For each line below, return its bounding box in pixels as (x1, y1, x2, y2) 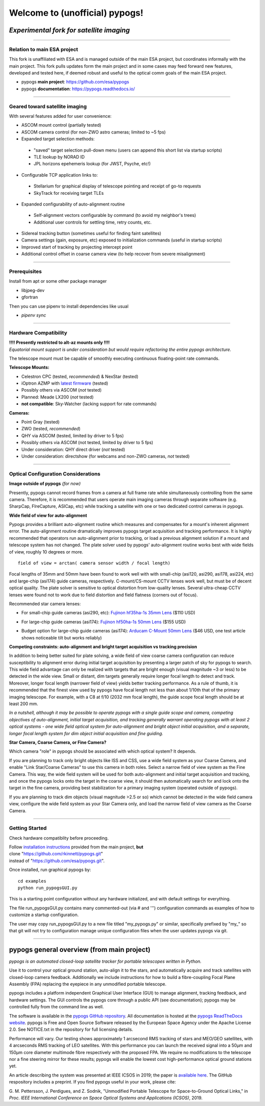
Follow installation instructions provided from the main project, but (9, 844, 143, 850)
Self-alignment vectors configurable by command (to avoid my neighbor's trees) (33, 212, 196, 218)
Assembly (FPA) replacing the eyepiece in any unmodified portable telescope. (9, 981, 167, 987)
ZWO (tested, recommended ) (21, 426, 81, 432)
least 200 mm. (9, 701, 39, 707)
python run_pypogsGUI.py (18, 885, 78, 891)
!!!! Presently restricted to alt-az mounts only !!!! (9, 340, 110, 345)
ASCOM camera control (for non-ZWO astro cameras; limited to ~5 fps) (21, 129, 166, 135)
